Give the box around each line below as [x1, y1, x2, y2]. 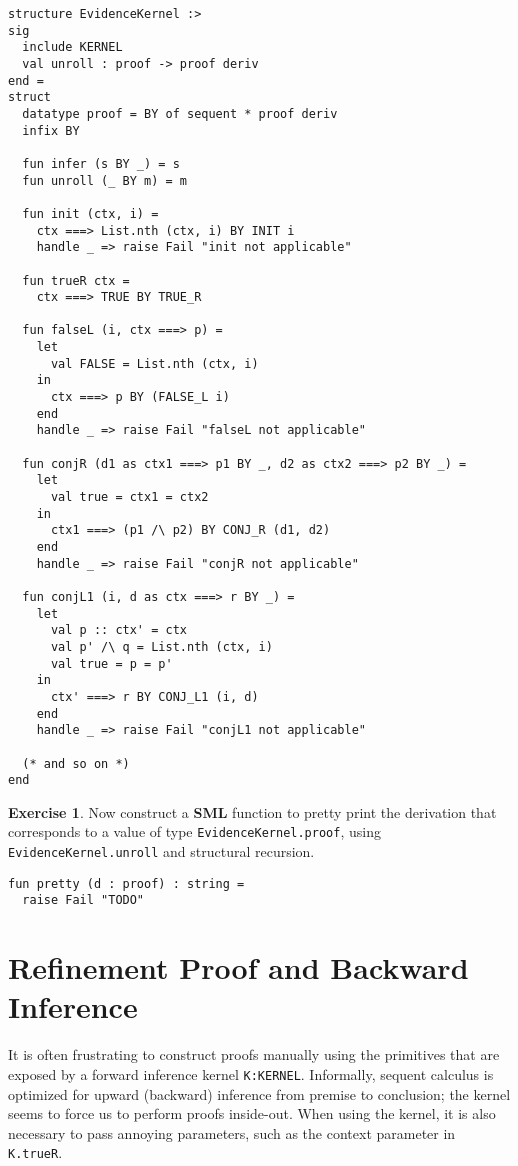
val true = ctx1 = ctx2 [50, 490, 209, 505]
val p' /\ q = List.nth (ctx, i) [50, 639, 273, 654]
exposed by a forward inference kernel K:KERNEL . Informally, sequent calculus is [8, 1063, 494, 1084]
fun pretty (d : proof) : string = [8, 876, 245, 891]
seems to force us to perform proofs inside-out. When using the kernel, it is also [8, 1103, 496, 1124]
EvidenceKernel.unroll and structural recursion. [8, 841, 315, 862]
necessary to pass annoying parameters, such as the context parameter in [8, 1122, 456, 1143]
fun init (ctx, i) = [22, 206, 159, 221]
